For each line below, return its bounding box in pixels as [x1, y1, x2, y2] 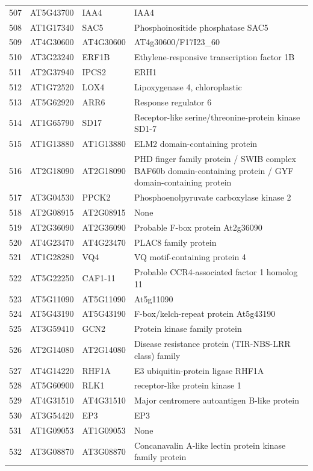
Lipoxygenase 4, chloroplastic [134, 80, 242, 93]
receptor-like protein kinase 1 [134, 379, 241, 391]
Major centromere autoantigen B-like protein [134, 394, 300, 407]
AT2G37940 [30, 66, 74, 78]
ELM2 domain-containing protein [134, 137, 258, 150]
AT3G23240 [30, 51, 74, 63]
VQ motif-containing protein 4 [134, 251, 246, 263]
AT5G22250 [30, 271, 74, 284]
